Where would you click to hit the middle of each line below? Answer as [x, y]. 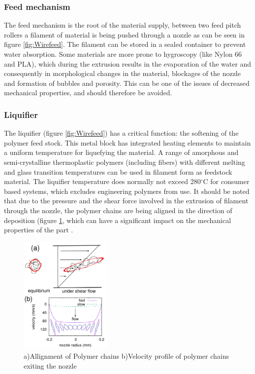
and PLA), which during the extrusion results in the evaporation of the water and [128, 63]
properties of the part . [39, 230]
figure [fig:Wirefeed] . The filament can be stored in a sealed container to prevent [125, 44]
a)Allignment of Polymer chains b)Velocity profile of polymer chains [126, 356]
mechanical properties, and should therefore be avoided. [88, 93]
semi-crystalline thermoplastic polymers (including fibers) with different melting [125, 162]
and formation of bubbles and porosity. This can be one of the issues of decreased [127, 83]
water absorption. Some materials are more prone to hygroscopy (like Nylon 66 [123, 54]
